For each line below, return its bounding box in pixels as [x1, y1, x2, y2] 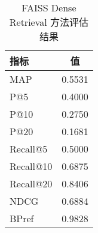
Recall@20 [10, 177, 53, 190]
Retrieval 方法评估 [9, 15, 89, 29]
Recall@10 [10, 159, 53, 173]
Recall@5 [10, 142, 48, 156]
